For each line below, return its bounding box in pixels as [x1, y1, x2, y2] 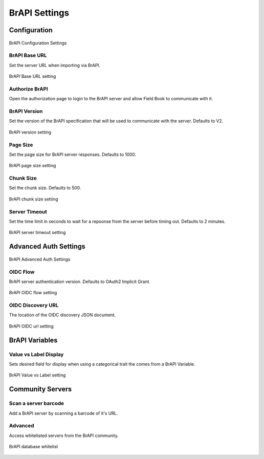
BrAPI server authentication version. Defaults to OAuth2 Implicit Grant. [9, 279, 151, 284]
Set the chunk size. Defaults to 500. [9, 185, 81, 191]
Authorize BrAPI [9, 86, 48, 92]
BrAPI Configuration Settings [9, 40, 67, 46]
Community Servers [9, 385, 72, 393]
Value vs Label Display [9, 351, 64, 358]
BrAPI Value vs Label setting [9, 372, 66, 378]
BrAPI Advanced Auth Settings [9, 256, 70, 262]
